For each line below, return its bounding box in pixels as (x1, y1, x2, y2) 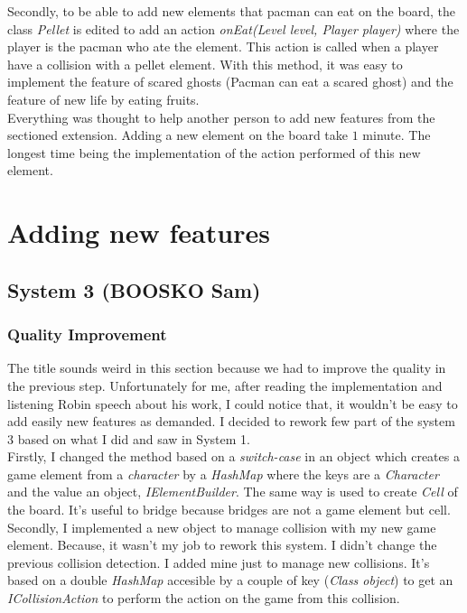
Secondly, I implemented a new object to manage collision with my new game (7, 517, 436, 536)
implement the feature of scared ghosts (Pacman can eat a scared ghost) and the (7, 72, 453, 91)
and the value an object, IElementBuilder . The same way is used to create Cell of (7, 482, 458, 501)
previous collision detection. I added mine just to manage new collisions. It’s (7, 553, 430, 571)
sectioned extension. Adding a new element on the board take (7, 125, 349, 144)
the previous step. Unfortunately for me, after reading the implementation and (7, 376, 443, 395)
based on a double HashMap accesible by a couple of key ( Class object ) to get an (7, 571, 453, 590)
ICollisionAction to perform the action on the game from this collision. (7, 589, 400, 608)
